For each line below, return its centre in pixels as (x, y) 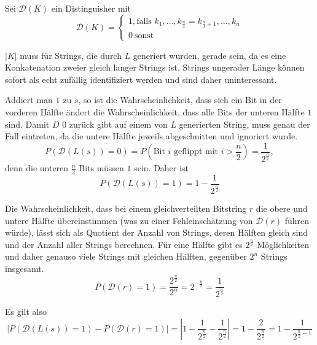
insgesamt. (25, 269)
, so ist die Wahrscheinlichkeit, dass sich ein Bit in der (180, 100)
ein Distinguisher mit (91, 8)
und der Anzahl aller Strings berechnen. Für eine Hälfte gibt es (124, 244)
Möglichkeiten (283, 244)
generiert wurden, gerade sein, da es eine (209, 55)
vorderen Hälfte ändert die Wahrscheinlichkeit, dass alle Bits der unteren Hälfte (155, 111)
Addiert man (29, 100)
